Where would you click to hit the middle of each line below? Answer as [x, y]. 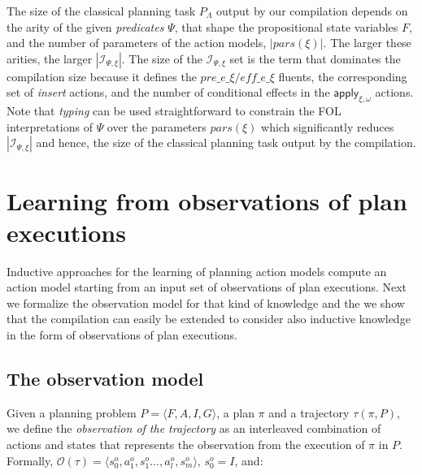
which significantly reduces [328, 126]
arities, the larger [50, 58]
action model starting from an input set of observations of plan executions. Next [207, 287]
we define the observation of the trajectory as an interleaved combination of [194, 428]
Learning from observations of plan [207, 200]
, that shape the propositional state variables [286, 26]
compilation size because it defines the [102, 76]
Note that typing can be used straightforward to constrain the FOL [174, 111]
